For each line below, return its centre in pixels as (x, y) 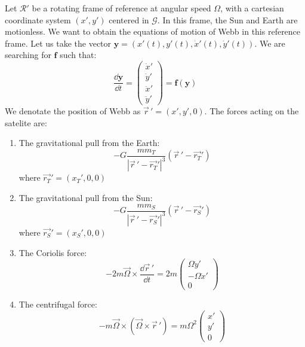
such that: (78, 55)
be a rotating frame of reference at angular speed (121, 8)
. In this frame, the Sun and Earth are (227, 19)
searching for (28, 55)
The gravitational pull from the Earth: (89, 143)
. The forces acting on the (252, 111)
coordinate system (38, 19)
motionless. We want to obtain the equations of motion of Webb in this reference (153, 31)
